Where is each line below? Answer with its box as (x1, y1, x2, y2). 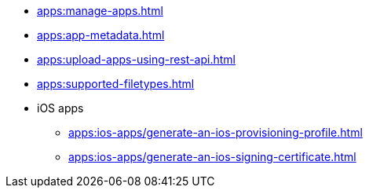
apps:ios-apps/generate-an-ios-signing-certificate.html (68, 150, 356, 163)
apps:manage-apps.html (37, 4, 163, 17)
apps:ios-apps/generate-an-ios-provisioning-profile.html (68, 126, 363, 139)
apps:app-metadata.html (37, 28, 165, 42)
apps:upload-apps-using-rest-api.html (37, 53, 236, 66)
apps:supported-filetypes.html (37, 77, 195, 90)
